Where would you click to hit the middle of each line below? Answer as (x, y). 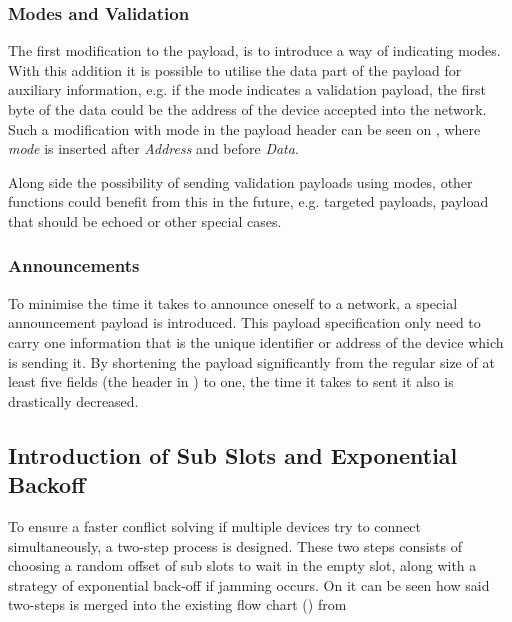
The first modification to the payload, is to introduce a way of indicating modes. (254, 50)
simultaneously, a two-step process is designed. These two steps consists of (235, 545)
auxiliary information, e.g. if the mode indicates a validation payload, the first (247, 89)
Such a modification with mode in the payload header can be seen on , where (244, 128)
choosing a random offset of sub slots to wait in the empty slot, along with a (242, 565)
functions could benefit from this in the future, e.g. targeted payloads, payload (248, 201)
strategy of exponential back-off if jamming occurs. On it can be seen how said (249, 584)
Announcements (74, 265)
